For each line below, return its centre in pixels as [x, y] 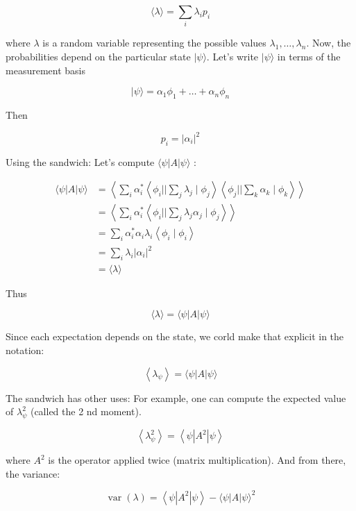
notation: [25, 350]
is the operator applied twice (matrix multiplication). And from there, [197, 460]
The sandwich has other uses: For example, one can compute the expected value [176, 397]
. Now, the [329, 43]
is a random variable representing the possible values [154, 43]
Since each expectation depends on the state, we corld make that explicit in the [175, 336]
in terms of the [309, 56]
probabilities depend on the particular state [98, 56]
